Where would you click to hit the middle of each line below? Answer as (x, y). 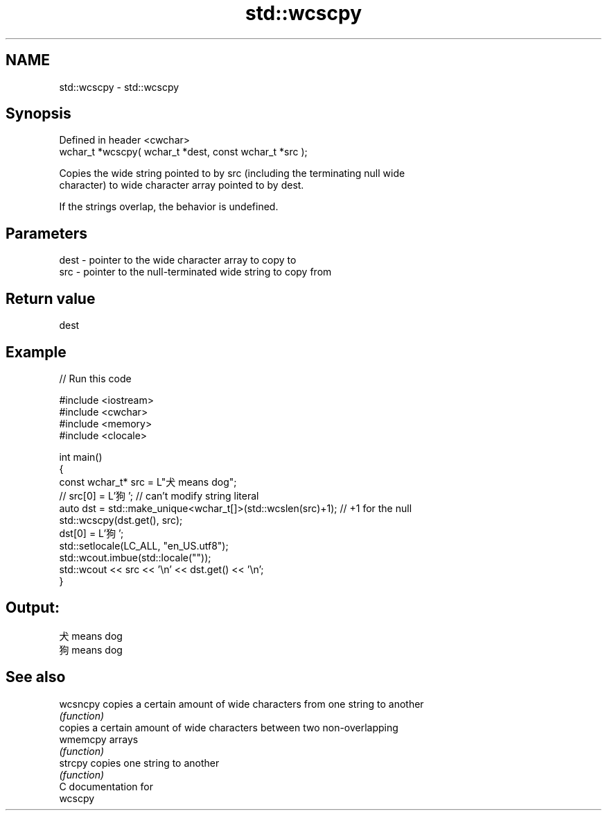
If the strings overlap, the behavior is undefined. (169, 207)
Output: (33, 608)
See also (36, 677)
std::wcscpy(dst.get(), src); (121, 520)
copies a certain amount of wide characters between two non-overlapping (229, 727)
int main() (81, 457)
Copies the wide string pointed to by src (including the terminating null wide (232, 173)
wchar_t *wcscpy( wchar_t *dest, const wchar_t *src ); (183, 152)
